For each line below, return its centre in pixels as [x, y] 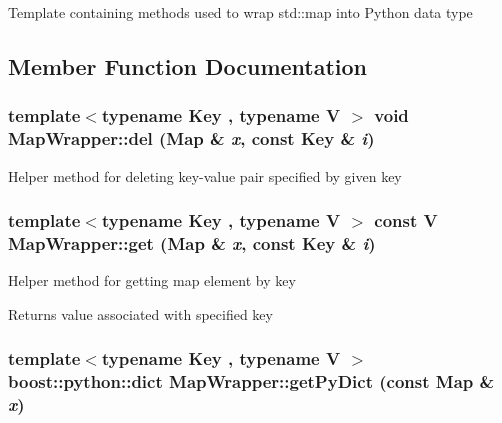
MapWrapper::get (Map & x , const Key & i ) [192, 242]
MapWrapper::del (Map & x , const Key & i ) [191, 138]
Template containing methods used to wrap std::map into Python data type [240, 12]
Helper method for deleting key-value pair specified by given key [205, 175]
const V [406, 220]
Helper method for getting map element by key [152, 280]
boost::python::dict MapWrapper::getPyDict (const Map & [251, 381]
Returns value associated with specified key [140, 313]
